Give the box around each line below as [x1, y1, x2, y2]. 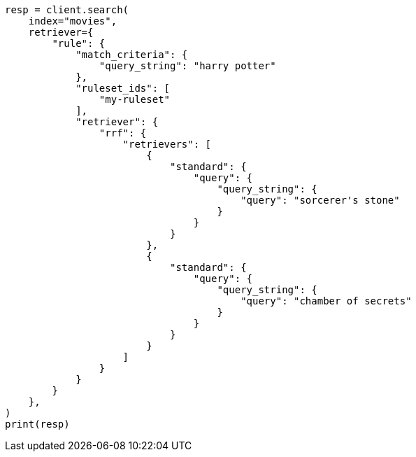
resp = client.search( [5, 4, 129, 15]
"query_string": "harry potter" [99, 60, 276, 71]
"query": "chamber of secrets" [241, 295, 412, 307]
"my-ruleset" [99, 94, 171, 105]
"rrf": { [99, 127, 147, 139]
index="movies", [28, 15, 117, 27]
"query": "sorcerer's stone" [241, 195, 400, 206]
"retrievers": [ [122, 139, 212, 150]
